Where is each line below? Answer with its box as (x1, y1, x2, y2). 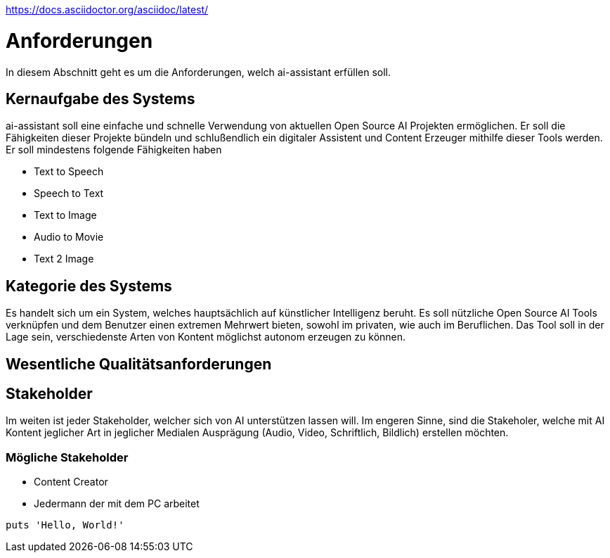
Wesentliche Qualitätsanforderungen (6, 355, 272, 373)
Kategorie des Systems (6, 277, 172, 295)
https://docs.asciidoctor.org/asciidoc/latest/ (6, 4, 209, 15)
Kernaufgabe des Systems (6, 89, 195, 108)
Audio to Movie (34, 231, 104, 243)
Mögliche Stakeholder (6, 450, 129, 464)
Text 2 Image (34, 253, 94, 265)
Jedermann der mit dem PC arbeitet (34, 497, 200, 510)
